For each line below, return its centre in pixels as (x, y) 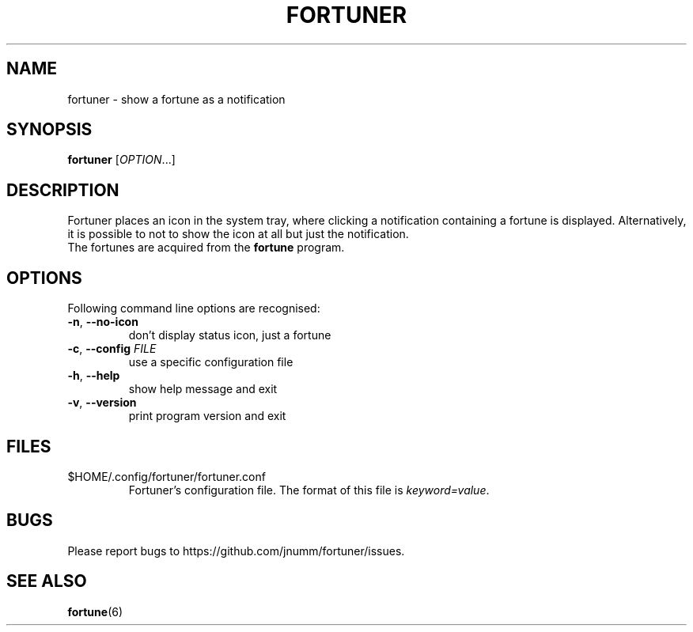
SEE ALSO (47, 581)
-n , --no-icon (103, 322)
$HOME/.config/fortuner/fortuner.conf (167, 476)
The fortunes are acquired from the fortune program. (206, 248)
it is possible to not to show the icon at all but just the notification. (238, 234)
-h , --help (94, 376)
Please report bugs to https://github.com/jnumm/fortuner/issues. (236, 551)
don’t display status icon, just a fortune (230, 335)
